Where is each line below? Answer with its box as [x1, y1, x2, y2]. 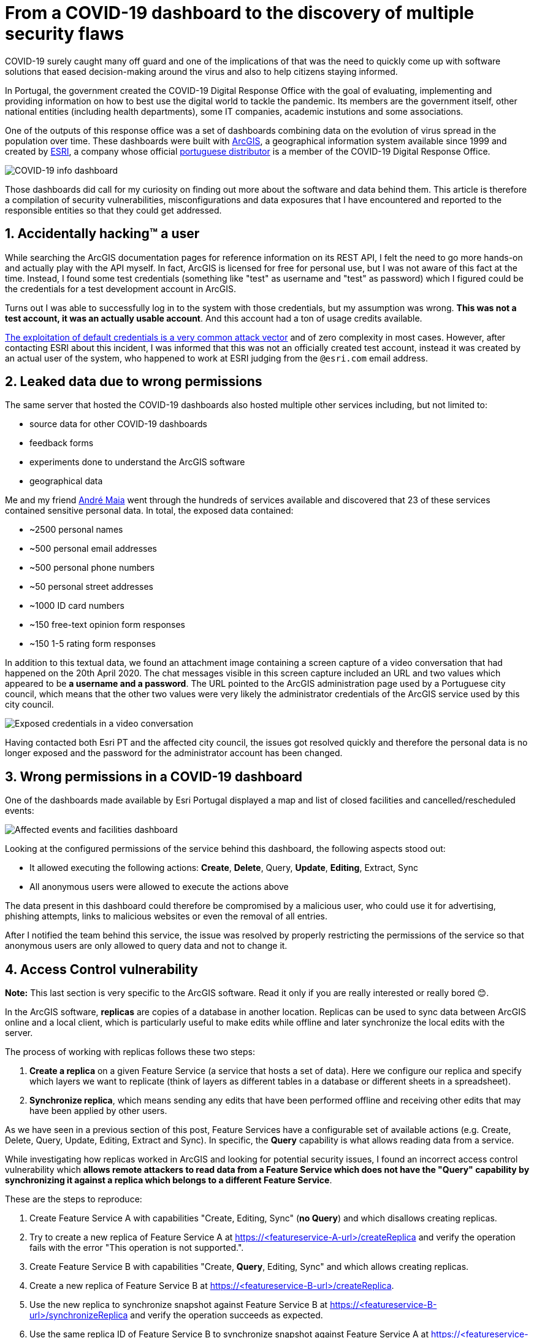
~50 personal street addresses [29, 581, 153, 592]
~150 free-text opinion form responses [29, 619, 185, 630]
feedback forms [29, 438, 94, 449]
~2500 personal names [29, 524, 123, 535]
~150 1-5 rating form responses [29, 638, 156, 649]
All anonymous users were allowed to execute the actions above [29, 881, 289, 892]
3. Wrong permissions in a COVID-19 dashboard [5, 768, 303, 784]
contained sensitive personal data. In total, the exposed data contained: [5, 505, 294, 516]
